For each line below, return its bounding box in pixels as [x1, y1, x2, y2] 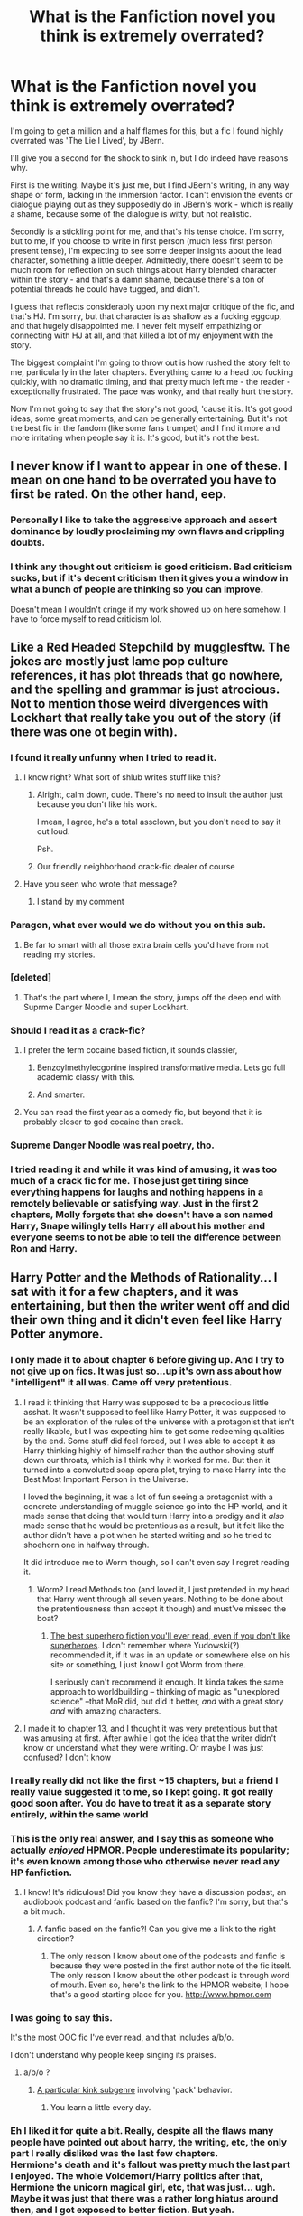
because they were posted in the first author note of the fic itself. [50, 1959, 292, 1971]
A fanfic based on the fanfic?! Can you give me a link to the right [36, 1923, 276, 1934]
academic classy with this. [36, 1072, 135, 1083]
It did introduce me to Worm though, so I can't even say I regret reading [23, 1556, 289, 1567]
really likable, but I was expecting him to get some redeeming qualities [23, 1425, 285, 1436]
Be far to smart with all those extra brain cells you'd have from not [23, 939, 269, 950]
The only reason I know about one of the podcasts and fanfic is [50, 1950, 286, 1961]
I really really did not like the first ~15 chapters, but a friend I [10, 1774, 279, 1787]
